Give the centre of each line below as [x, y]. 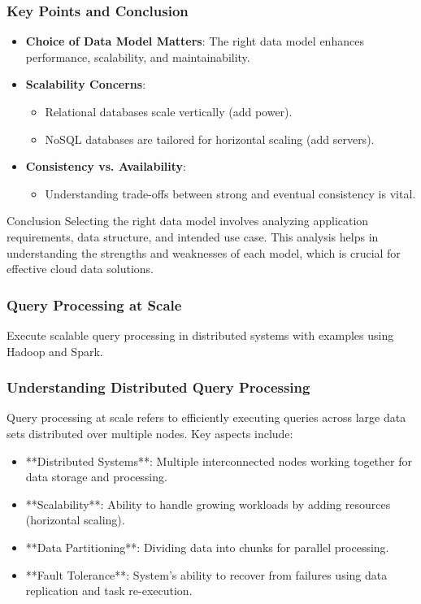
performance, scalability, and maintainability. [138, 56]
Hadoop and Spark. [55, 351]
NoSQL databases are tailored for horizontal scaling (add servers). [210, 139]
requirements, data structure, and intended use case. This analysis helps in [193, 236]
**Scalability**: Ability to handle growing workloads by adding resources [208, 504]
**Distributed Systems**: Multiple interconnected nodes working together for [219, 461]
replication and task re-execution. [109, 591]
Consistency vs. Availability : [106, 166]
